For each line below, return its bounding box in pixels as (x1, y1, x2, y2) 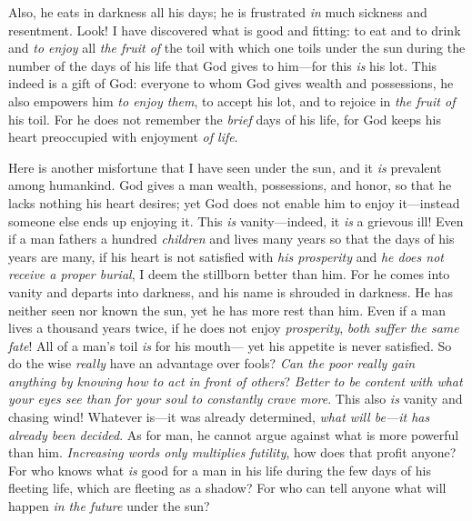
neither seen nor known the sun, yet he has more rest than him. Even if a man (8, 300, 446, 319)
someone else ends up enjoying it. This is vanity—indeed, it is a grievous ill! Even (8, 211, 464, 230)
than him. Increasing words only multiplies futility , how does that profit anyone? (8, 443, 457, 462)
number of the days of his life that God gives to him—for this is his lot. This (8, 55, 437, 75)
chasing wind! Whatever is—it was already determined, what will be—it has (8, 407, 430, 426)
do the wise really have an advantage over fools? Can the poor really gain (8, 354, 416, 373)
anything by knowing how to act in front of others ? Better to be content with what (8, 371, 463, 390)
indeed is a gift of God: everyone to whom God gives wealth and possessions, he (8, 74, 454, 93)
